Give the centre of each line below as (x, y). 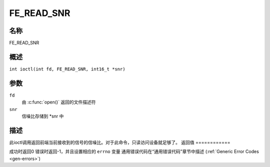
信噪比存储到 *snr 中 (43, 116)
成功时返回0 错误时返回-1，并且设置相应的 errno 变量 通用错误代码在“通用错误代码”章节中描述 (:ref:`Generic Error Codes (134, 151)
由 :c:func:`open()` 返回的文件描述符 (59, 102)
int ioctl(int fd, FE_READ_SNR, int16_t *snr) (67, 69)
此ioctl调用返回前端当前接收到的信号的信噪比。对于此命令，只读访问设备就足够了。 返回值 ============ (120, 142)
